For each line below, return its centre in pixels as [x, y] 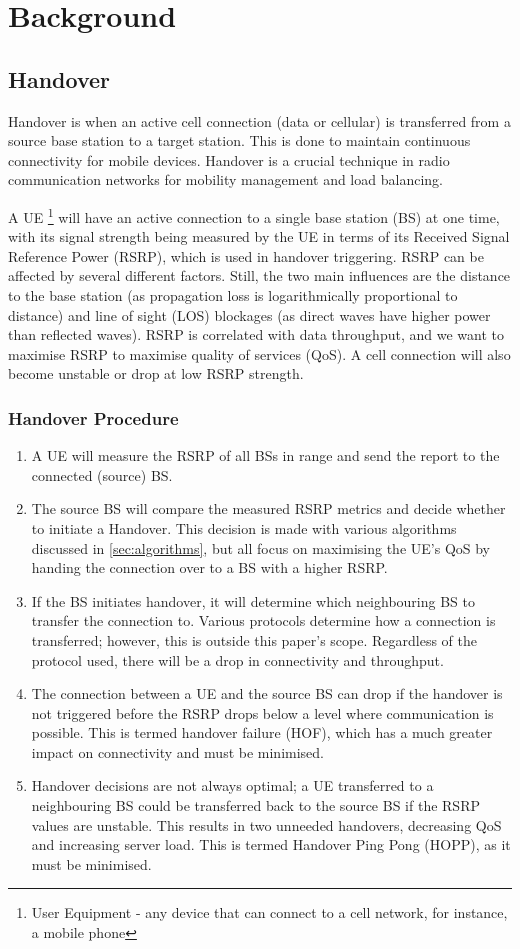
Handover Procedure [93, 417]
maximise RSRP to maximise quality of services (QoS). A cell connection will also [259, 353]
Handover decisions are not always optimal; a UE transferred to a [232, 785]
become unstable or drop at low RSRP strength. [156, 373]
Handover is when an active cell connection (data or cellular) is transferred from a [259, 120]
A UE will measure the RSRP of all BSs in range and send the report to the [265, 455]
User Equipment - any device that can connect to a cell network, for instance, [269, 912]
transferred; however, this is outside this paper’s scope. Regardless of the [254, 639]
